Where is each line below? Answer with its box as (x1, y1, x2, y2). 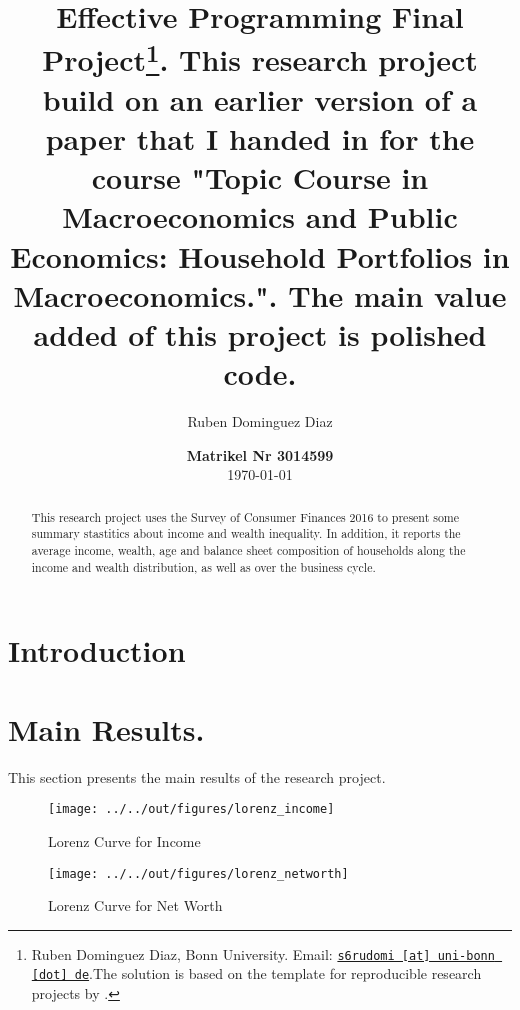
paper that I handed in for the (45, 118, 475, 159)
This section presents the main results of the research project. (8, 766, 386, 787)
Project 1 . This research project (42, 35, 478, 80)
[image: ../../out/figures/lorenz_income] (48, 802, 335, 817)
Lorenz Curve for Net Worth (48, 895, 223, 916)
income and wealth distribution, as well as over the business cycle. (31, 558, 376, 575)
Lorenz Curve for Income (48, 830, 201, 851)
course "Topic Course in (91, 157, 429, 198)
